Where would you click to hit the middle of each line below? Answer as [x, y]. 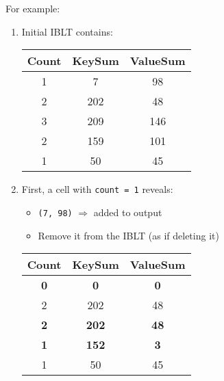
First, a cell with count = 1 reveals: [97, 189]
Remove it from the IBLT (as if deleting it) [128, 235]
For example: [33, 8]
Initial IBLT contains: [67, 31]
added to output [128, 212]
